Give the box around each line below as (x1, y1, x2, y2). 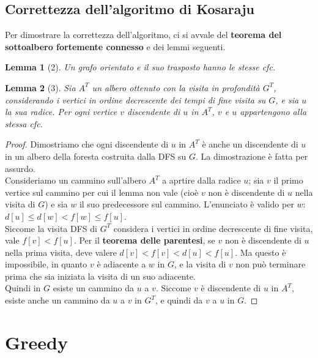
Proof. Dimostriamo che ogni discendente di (5, 138, 169, 151)
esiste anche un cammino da (5, 294, 110, 307)
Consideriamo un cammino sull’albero (5, 174, 146, 187)
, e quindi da (155, 294, 203, 307)
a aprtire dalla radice (162, 174, 241, 187)
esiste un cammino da (53, 282, 135, 294)
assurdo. (5, 162, 35, 174)
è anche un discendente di (202, 138, 298, 151)
